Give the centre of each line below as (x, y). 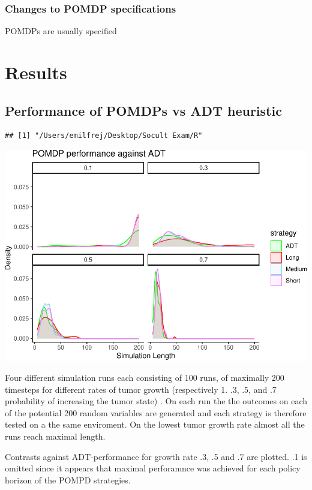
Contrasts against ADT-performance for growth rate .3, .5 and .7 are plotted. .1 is (156, 456)
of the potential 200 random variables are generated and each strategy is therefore (156, 412)
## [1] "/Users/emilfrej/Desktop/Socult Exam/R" (104, 136)
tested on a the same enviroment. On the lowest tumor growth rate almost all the (155, 424)
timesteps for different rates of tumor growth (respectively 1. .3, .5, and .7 (141, 389)
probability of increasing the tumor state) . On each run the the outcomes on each (156, 401)
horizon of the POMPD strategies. (68, 480)
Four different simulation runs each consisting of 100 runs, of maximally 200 (145, 378)
